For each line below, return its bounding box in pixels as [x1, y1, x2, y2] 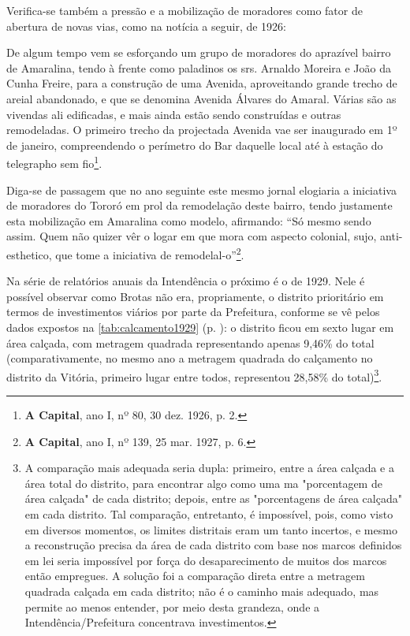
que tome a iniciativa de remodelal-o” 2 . [55, 244, 244, 262]
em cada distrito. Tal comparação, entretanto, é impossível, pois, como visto [24, 506, 393, 522]
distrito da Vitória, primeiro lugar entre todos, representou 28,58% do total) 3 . [6, 366, 382, 385]
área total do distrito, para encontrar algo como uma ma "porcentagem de [24, 474, 382, 491]
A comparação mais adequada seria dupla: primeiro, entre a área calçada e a [24, 459, 394, 476]
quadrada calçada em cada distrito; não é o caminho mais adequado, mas [24, 582, 379, 599]
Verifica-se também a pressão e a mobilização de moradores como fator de [6, 2, 363, 18]
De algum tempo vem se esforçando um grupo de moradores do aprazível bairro [6, 44, 391, 61]
